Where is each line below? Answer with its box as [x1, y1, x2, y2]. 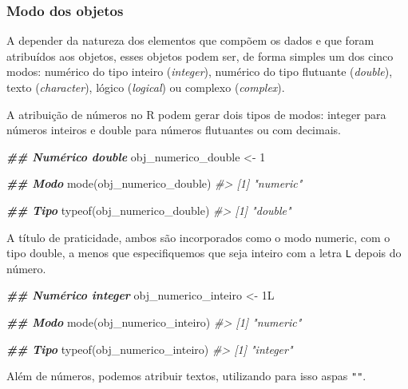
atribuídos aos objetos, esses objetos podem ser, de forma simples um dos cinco [6, 47, 394, 64]
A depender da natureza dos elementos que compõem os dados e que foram [6, 32, 374, 49]
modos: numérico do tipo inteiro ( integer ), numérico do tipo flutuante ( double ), [6, 63, 393, 80]
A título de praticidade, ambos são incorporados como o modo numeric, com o [6, 228, 390, 245]
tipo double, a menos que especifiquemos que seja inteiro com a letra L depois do [6, 244, 402, 261]
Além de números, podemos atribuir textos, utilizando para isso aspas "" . [6, 367, 366, 384]
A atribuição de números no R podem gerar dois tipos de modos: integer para [6, 105, 386, 122]
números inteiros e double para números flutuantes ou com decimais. [6, 121, 341, 138]
